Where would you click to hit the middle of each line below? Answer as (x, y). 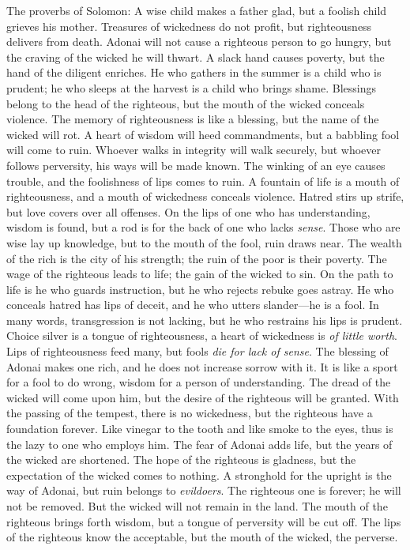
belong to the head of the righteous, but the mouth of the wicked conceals (186, 103)
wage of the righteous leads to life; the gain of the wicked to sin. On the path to (200, 274)
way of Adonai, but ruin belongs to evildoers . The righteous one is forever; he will (204, 490)
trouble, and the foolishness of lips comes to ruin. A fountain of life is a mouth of (203, 181)
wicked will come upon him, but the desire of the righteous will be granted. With (203, 397)
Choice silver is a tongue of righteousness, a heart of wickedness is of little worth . (202, 335)
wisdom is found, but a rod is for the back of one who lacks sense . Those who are (203, 227)
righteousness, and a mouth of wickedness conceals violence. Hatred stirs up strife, (205, 196)
